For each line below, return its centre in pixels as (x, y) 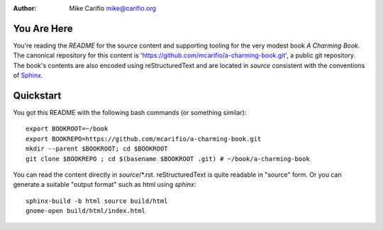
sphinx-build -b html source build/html (97, 201)
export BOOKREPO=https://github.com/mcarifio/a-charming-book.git (144, 139)
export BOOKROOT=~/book (67, 129)
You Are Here (43, 28)
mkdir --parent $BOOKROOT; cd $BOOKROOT (97, 149)
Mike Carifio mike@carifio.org (112, 8)
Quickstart (37, 95)
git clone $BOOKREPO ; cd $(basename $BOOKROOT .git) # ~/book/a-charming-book (168, 159)
